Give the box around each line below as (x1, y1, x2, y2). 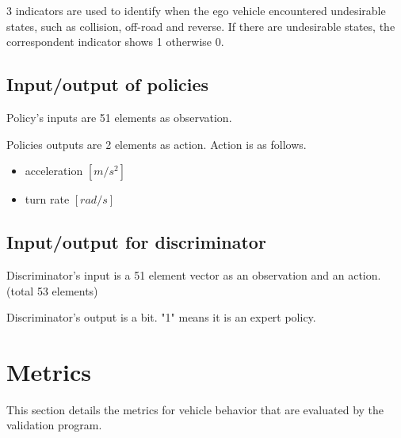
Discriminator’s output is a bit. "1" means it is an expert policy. (6, 309, 316, 326)
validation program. (6, 417, 102, 433)
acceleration (25, 162, 83, 179)
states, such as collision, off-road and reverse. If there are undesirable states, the (6, 17, 395, 34)
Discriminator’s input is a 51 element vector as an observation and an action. (6, 266, 381, 283)
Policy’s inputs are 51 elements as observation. (6, 109, 232, 125)
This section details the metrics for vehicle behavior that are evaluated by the (6, 401, 384, 417)
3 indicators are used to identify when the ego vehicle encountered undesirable (6, 2, 386, 18)
